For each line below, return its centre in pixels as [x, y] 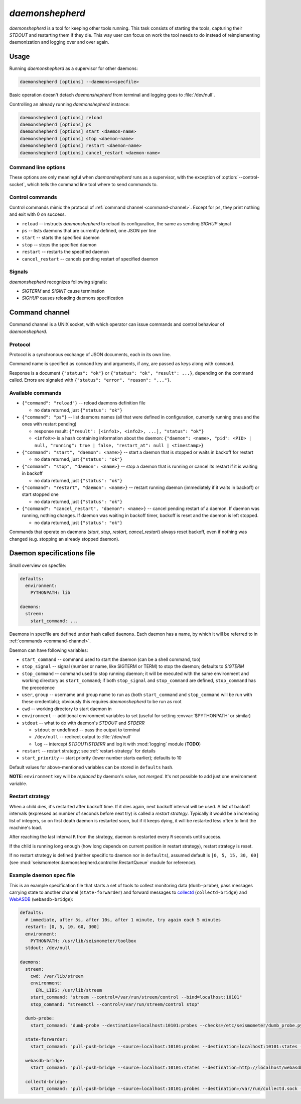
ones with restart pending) [49, 424]
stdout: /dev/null [48, 948]
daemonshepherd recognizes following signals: [58, 282]
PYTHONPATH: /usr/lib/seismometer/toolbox [83, 941]
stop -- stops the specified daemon [59, 244]
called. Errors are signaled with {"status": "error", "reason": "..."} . [90, 380]
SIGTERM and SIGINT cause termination [63, 291]
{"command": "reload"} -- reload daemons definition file [84, 403]
